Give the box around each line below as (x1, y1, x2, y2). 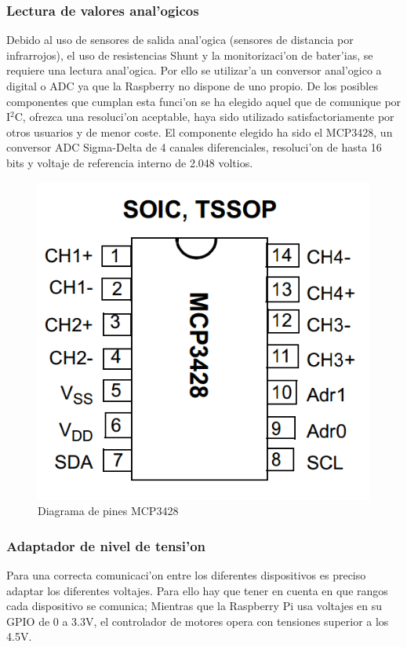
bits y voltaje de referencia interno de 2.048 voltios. (6, 154, 253, 170)
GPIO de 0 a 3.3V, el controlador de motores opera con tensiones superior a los (6, 612, 389, 629)
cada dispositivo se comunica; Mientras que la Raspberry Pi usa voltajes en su (6, 598, 383, 614)
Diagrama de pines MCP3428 (38, 503, 179, 519)
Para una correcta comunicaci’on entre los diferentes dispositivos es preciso (6, 567, 366, 583)
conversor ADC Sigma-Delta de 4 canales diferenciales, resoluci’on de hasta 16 (6, 139, 382, 155)
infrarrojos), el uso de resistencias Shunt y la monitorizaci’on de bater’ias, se (6, 46, 373, 63)
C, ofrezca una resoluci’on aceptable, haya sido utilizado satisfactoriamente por (14, 108, 394, 125)
